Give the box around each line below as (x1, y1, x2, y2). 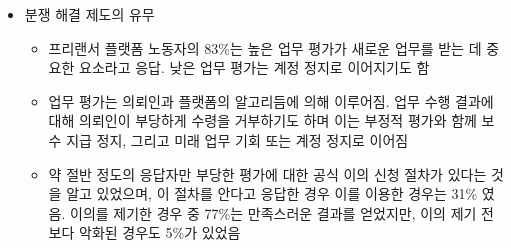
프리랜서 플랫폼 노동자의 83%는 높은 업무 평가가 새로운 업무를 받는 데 (48, 37, 482, 58)
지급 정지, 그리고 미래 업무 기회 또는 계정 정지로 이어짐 (66, 129, 409, 150)
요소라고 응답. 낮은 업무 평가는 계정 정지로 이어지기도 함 (79, 57, 430, 78)
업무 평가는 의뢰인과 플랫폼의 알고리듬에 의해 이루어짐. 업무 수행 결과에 (48, 90, 494, 111)
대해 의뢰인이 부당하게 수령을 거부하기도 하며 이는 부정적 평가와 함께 (48, 110, 477, 131)
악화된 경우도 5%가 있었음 (79, 222, 241, 243)
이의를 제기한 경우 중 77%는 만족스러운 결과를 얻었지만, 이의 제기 (70, 202, 477, 223)
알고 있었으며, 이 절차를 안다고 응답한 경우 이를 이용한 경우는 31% (66, 183, 478, 204)
